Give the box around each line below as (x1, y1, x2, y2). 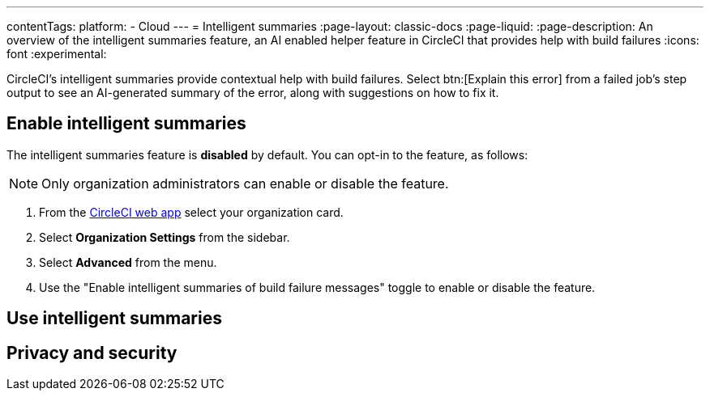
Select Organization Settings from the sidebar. (39, 230, 290, 244)
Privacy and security (6, 342, 177, 363)
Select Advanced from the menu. (39, 255, 217, 269)
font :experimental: (6, 47, 107, 61)
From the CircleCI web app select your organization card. (39, 205, 344, 219)
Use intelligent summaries (6, 308, 222, 329)
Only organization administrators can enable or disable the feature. (41, 175, 449, 192)
